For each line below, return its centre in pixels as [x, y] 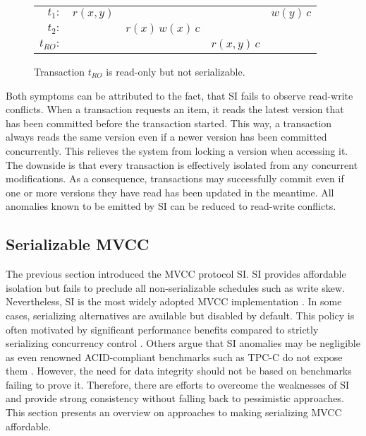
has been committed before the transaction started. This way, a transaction [169, 123]
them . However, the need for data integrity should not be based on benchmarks [179, 371]
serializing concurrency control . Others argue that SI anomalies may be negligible [183, 343]
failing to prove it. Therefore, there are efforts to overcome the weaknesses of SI [178, 384]
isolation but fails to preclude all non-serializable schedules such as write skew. [175, 287]
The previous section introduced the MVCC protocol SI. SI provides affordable [176, 274]
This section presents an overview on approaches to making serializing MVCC [174, 412]
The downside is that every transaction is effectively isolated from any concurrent [182, 164]
